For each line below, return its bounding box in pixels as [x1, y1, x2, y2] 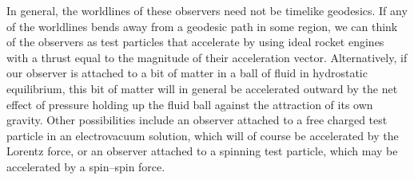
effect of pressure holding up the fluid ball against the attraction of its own [6, 96, 373, 112]
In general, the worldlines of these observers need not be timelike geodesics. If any [6, 2, 408, 18]
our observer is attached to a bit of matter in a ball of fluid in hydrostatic [6, 65, 368, 81]
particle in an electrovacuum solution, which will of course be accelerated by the [6, 127, 399, 143]
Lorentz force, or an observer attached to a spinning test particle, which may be [6, 143, 398, 159]
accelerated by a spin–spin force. [6, 158, 165, 174]
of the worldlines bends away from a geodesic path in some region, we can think [6, 18, 398, 34]
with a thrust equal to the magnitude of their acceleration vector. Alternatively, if [6, 49, 408, 65]
